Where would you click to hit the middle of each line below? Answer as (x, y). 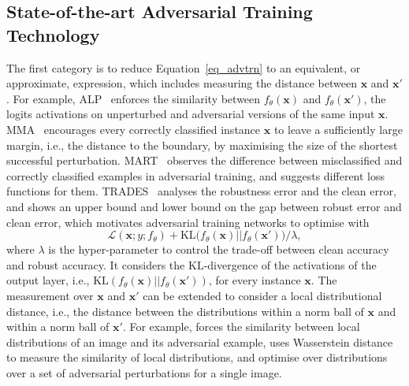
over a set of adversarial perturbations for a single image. (144, 372)
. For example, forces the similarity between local (241, 327)
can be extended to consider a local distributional (262, 295)
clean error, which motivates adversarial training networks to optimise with (188, 222)
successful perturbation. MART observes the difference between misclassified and (204, 160)
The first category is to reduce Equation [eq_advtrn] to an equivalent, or (184, 67)
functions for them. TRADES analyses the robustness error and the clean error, (201, 191)
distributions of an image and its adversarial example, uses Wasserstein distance (200, 341)
